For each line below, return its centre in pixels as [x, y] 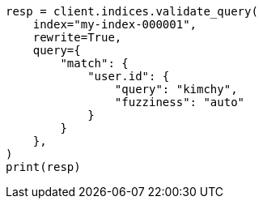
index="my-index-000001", [115, 24]
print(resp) [43, 167]
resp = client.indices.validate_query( [132, 11]
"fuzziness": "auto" [180, 102]
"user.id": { [129, 76]
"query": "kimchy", [176, 89]
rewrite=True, [77, 37]
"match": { [94, 63]
